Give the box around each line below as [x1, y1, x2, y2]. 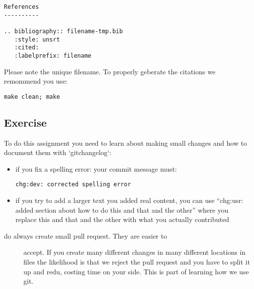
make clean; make [4, 93, 60, 100]
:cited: [14, 44, 39, 51]
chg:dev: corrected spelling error [15, 181, 131, 188]
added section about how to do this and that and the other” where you [15, 204, 229, 215]
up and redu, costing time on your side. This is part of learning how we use [23, 266, 249, 276]
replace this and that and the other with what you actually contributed [15, 214, 230, 224]
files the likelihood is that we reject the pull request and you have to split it [23, 257, 250, 267]
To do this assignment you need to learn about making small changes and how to [4, 137, 247, 148]
